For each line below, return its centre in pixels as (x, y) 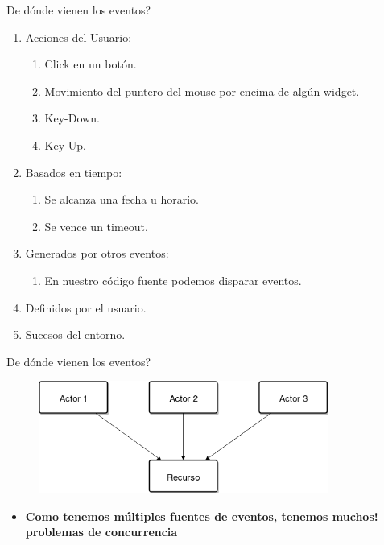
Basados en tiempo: (74, 172)
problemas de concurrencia (101, 532)
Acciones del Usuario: (78, 37)
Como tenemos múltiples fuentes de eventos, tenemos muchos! (202, 516)
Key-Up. (65, 145)
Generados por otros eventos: (97, 253)
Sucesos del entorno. (75, 334)
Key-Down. (72, 118)
